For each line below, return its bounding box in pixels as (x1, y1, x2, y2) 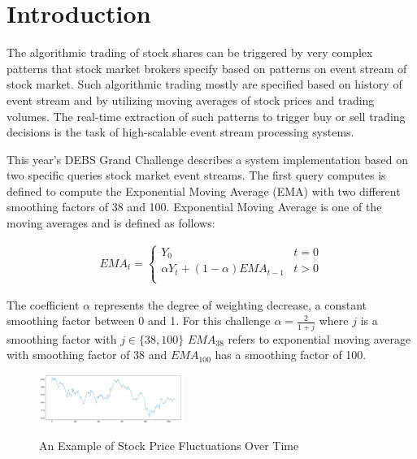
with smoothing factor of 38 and (7, 346, 167, 363)
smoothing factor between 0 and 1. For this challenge (7, 312, 271, 329)
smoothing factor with (7, 330, 117, 347)
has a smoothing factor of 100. (215, 346, 367, 363)
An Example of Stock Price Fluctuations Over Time (39, 437, 299, 454)
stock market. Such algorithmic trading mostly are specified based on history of (7, 76, 402, 93)
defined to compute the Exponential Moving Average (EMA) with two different (7, 182, 401, 199)
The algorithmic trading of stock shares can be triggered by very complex (7, 44, 373, 61)
